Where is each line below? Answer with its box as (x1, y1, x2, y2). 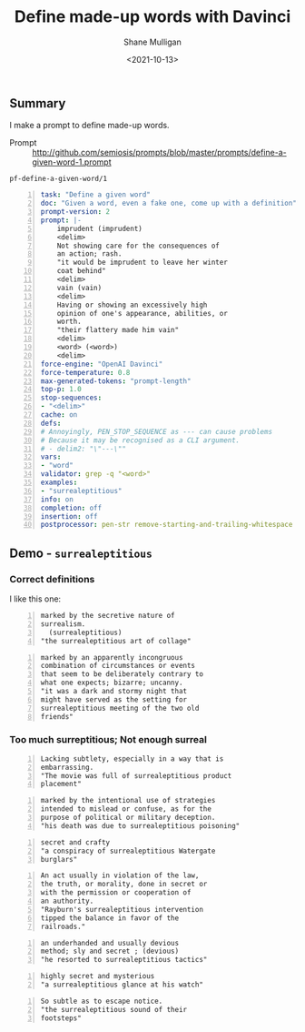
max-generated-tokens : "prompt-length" (40, 376, 192, 386)
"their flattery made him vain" (56, 326, 180, 335)
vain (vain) (56, 283, 103, 292)
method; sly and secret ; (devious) (40, 946, 180, 956)
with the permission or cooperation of (40, 888, 192, 897)
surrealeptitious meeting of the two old (40, 703, 200, 713)
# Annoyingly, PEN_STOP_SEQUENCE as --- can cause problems (40, 427, 273, 436)
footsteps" (40, 1013, 82, 1023)
